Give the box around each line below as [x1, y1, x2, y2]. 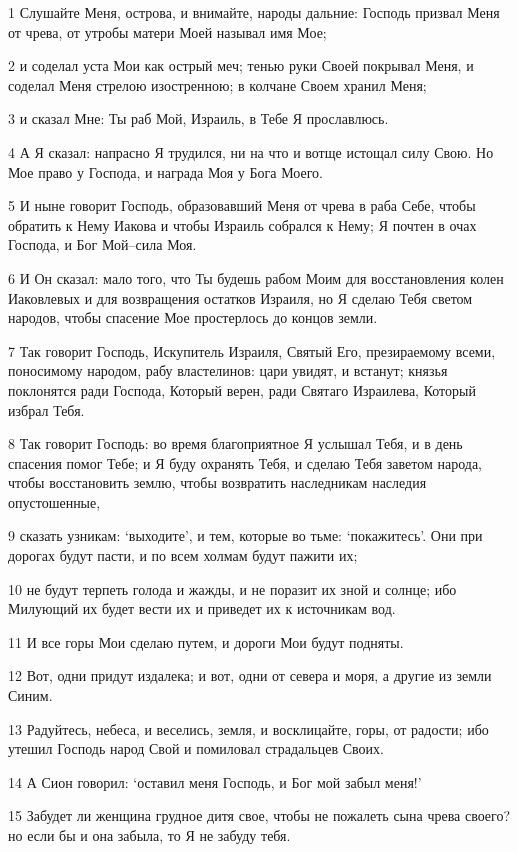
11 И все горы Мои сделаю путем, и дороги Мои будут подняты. [8, 631, 404, 652]
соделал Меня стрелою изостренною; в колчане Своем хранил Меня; [8, 74, 427, 95]
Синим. [8, 685, 53, 706]
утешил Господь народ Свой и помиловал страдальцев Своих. [8, 738, 384, 759]
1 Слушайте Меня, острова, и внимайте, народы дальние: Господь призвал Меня [8, 2, 500, 22]
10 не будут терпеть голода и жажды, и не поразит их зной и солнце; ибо [8, 578, 457, 599]
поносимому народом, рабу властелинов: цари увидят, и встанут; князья [8, 360, 448, 381]
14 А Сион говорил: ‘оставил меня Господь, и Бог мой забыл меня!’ [8, 771, 422, 792]
